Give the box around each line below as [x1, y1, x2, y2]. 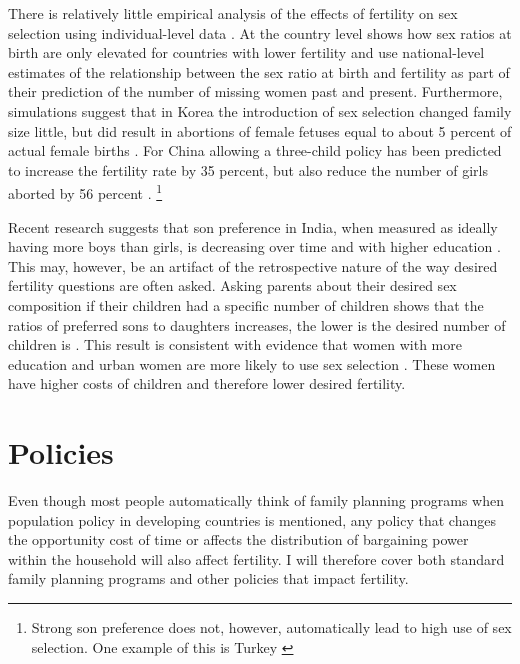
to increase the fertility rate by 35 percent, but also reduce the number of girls [8, 159, 488, 180]
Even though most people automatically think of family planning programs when [8, 490, 504, 511]
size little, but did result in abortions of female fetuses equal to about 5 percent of [8, 120, 512, 141]
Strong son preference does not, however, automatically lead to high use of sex [31, 617, 512, 638]
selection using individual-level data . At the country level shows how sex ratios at [8, 22, 512, 43]
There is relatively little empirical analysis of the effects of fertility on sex [8, 3, 458, 23]
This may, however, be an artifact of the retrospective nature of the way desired [8, 255, 498, 276]
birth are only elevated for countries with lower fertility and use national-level [8, 42, 485, 63]
